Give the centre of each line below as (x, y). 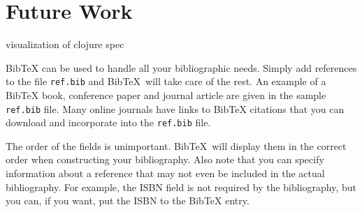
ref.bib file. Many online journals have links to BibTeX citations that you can (175, 108)
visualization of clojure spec (65, 44)
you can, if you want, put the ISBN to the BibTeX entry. (128, 200)
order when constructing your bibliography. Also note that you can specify (165, 159)
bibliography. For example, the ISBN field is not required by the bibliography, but (181, 187)
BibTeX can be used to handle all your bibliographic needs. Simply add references (181, 67)
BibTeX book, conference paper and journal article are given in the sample (166, 94)
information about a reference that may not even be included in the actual (165, 173)
